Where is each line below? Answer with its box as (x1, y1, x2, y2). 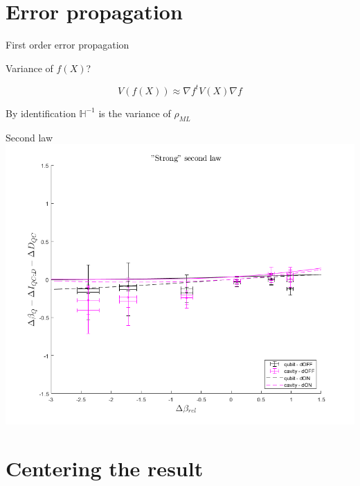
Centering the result (6, 454, 204, 483)
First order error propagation (6, 37, 129, 52)
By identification (6, 105, 76, 120)
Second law (6, 130, 53, 144)
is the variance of (98, 105, 171, 120)
